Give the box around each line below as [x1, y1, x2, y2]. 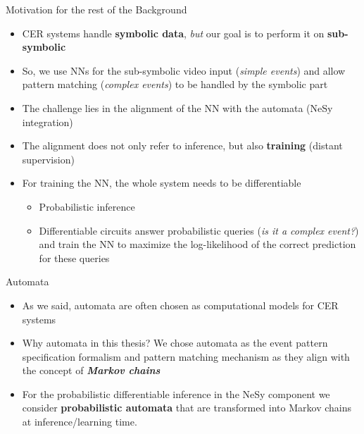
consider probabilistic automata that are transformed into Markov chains [22, 400, 351, 415]
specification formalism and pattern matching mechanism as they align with [22, 349, 350, 364]
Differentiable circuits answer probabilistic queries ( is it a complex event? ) [39, 223, 359, 237]
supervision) [22, 151, 75, 166]
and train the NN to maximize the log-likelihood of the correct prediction [39, 237, 356, 252]
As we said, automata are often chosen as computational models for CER [22, 297, 339, 312]
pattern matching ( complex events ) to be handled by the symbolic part [22, 77, 328, 92]
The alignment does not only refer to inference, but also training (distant [22, 138, 343, 153]
